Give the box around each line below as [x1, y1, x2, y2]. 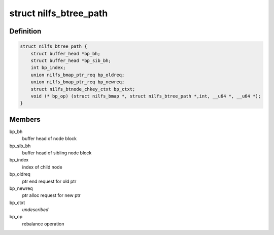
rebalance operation [22, 221, 64, 227]
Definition [9, 27, 42, 36]
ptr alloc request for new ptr [22, 192, 81, 198]
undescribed [22, 207, 49, 213]
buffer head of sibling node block [22, 150, 92, 156]
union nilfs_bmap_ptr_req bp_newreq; [30, 79, 125, 85]
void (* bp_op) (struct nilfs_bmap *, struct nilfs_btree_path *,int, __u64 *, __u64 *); [30, 93, 261, 99]
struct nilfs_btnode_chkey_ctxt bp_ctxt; [30, 86, 135, 92]
